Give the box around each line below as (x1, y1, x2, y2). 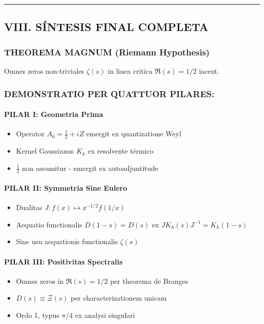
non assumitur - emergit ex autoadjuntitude (22, 162, 158, 173)
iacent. (199, 66, 219, 76)
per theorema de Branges (110, 275, 188, 286)
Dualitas (16, 202, 43, 213)
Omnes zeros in (16, 275, 64, 286)
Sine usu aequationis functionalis (16, 236, 118, 247)
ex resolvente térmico (87, 145, 154, 156)
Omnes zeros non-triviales (4, 66, 84, 76)
